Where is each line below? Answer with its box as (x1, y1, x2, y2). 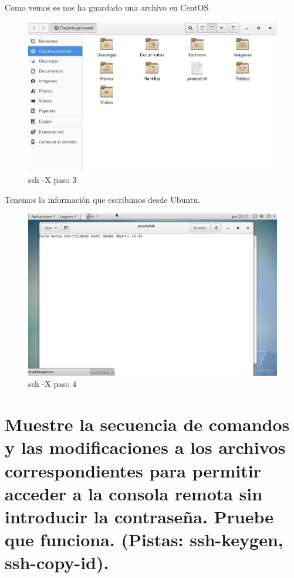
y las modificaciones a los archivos (5, 435, 286, 459)
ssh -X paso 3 (28, 173, 77, 186)
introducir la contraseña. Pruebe (5, 504, 274, 528)
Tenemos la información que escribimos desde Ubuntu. (5, 193, 200, 205)
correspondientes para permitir (5, 458, 261, 482)
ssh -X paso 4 (28, 377, 77, 390)
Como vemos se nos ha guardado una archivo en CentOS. (5, 1, 211, 13)
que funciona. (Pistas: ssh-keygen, (5, 527, 283, 552)
